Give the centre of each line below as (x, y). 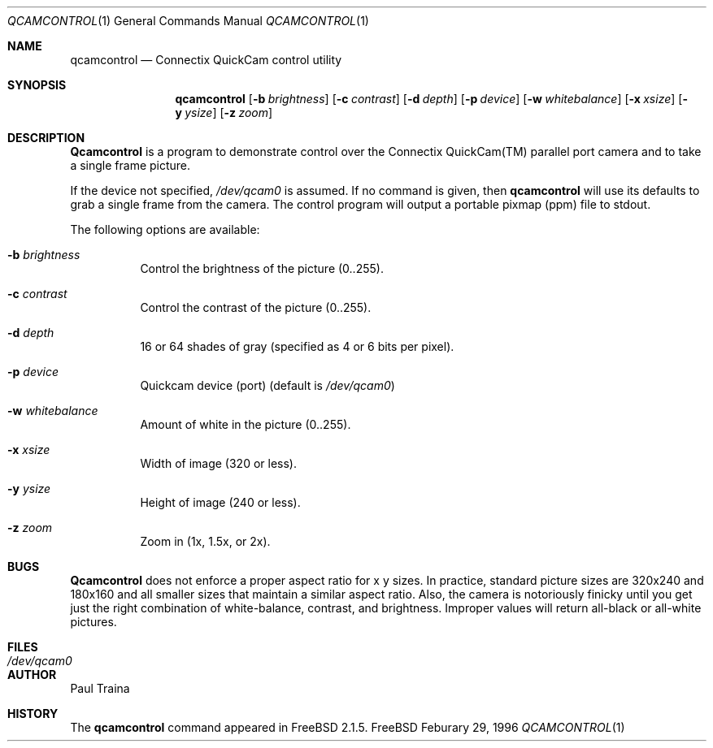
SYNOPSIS (37, 85)
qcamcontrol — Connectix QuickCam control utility (206, 60)
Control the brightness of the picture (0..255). (262, 268)
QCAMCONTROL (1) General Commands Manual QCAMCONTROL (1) (188, 21)
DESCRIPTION (46, 138)
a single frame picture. (130, 165)
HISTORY (33, 713)
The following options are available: (165, 229)
